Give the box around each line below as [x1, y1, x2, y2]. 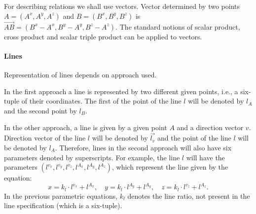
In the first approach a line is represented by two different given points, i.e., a [4, 86, 238, 96]
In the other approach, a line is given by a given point [4, 122, 167, 132]
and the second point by [4, 105, 77, 115]
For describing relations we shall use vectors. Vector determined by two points [4, 1, 240, 11]
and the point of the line [157, 133, 231, 143]
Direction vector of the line [4, 133, 86, 143]
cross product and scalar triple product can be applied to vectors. [4, 31, 202, 41]
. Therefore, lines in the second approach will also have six [55, 142, 232, 152]
